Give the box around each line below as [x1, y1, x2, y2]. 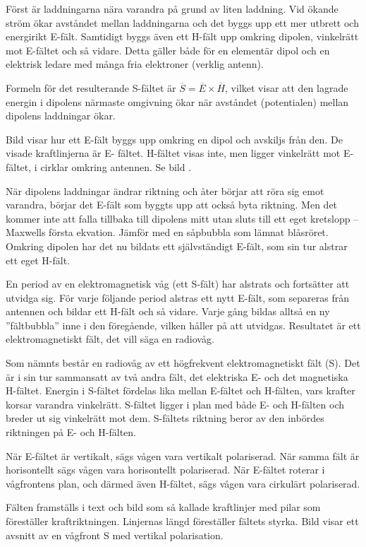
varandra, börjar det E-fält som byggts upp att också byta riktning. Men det [6, 197, 338, 212]
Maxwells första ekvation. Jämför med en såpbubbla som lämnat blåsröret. [6, 225, 329, 240]
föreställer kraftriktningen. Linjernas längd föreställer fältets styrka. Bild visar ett [6, 514, 359, 528]
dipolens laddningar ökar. [6, 108, 116, 123]
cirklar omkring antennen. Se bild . [40, 159, 192, 174]
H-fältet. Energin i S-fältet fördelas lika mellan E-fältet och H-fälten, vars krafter [6, 383, 355, 398]
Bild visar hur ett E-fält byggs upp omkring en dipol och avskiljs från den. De [6, 131, 343, 146]
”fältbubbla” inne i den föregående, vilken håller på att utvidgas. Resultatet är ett [6, 317, 361, 332]
